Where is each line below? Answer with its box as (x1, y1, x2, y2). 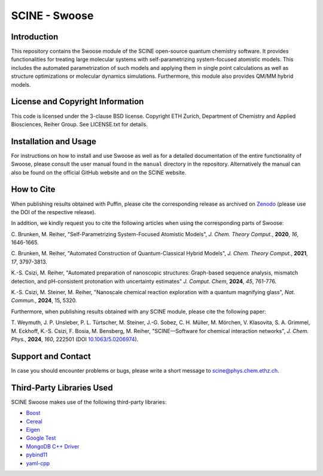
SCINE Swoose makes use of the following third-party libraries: (11, 398, 167, 405)
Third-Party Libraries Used (11, 383, 113, 393)
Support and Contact (11, 351, 91, 361)
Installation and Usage (11, 136, 97, 147)
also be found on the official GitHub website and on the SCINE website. (11, 169, 187, 176)
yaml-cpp (26, 459, 50, 466)
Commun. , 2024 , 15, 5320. (11, 297, 77, 304)
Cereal (26, 417, 42, 425)
